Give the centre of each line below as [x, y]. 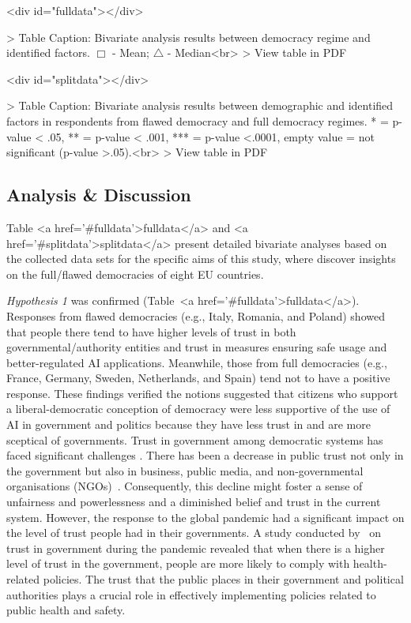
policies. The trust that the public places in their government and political [223, 579]
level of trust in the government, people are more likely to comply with [178, 563]
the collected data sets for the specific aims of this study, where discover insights [201, 259]
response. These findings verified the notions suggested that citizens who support [202, 393]
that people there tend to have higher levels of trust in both [151, 331]
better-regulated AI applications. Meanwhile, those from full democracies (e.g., [197, 362]
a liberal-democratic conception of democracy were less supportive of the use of [198, 409]
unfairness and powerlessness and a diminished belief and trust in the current [194, 502]
